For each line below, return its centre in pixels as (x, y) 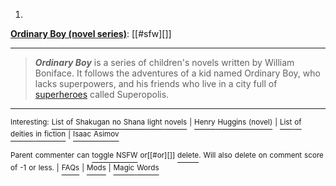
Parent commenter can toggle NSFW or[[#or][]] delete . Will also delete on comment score (167, 155)
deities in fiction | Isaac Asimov (65, 134)
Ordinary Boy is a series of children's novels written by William (164, 62)
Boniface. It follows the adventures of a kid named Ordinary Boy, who (177, 73)
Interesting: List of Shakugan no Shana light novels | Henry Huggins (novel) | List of (156, 122)
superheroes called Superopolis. (102, 94)
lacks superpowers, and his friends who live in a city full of (156, 83)
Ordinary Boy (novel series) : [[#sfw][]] (91, 33)
